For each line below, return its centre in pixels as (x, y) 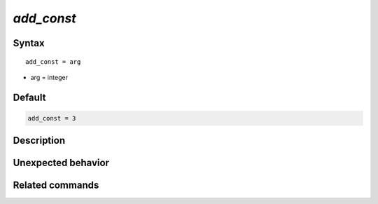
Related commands (56, 185)
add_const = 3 (52, 118)
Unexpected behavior (61, 163)
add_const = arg (53, 62)
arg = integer (49, 77)
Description (39, 141)
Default (29, 97)
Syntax (29, 43)
